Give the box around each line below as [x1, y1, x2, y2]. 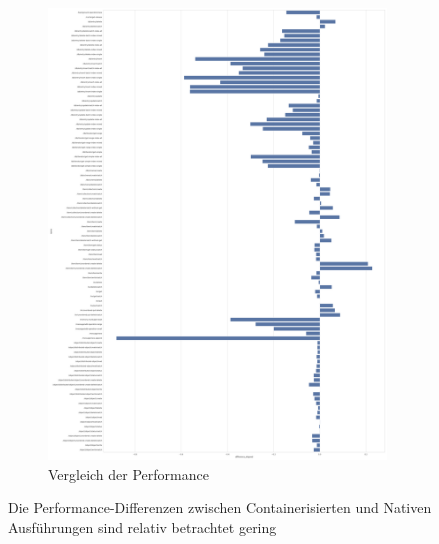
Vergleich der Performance [48, 463, 209, 484]
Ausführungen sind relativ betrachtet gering [8, 517, 277, 538]
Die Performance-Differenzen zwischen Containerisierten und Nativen [8, 497, 432, 518]
